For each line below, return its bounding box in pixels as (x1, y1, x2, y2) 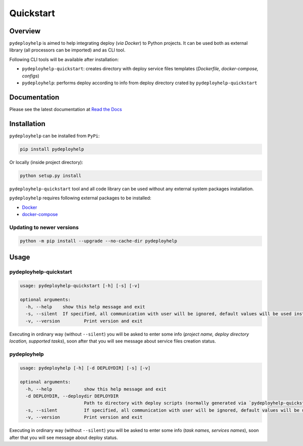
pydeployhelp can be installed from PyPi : (9, 133, 100, 139)
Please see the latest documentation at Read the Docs (9, 106, 122, 112)
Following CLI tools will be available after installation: (9, 56, 119, 63)
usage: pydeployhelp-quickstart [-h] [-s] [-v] (20, 283, 140, 289)
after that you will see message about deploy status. (9, 434, 118, 440)
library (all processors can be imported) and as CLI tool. (9, 47, 126, 53)
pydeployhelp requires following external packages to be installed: (9, 195, 151, 201)
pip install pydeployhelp (20, 146, 84, 152)
